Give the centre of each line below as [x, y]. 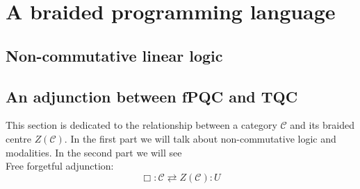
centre [18, 138]
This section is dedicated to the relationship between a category [141, 125]
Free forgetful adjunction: [60, 166]
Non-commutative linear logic [114, 55]
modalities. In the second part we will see [94, 152]
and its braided [322, 125]
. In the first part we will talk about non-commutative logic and [200, 138]
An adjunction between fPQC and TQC [152, 96]
